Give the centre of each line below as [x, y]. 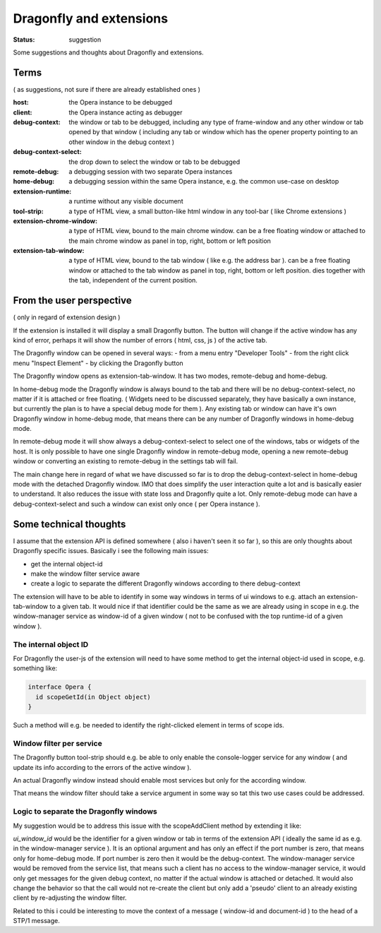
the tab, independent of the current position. [133, 280]
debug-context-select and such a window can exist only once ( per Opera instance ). [137, 504]
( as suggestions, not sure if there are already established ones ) [107, 89]
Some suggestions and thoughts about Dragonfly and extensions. [108, 52]
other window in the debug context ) [122, 142]
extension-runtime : [42, 191]
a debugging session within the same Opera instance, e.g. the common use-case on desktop [204, 182]
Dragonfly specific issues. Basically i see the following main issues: [111, 551]
